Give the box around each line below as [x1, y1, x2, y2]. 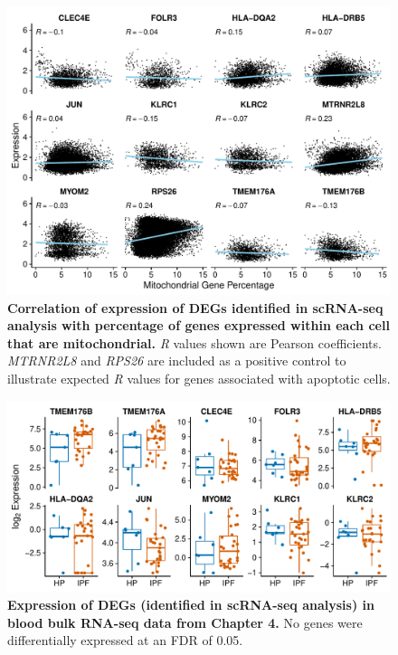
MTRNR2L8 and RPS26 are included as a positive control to [7, 351, 346, 370]
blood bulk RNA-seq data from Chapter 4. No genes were [7, 612, 363, 631]
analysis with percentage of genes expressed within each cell [7, 316, 390, 335]
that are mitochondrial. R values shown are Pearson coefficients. [7, 333, 382, 352]
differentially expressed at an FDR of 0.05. [7, 631, 243, 650]
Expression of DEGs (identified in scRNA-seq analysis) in [7, 595, 374, 614]
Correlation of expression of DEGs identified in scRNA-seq [7, 298, 384, 317]
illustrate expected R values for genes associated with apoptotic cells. [7, 368, 391, 387]
